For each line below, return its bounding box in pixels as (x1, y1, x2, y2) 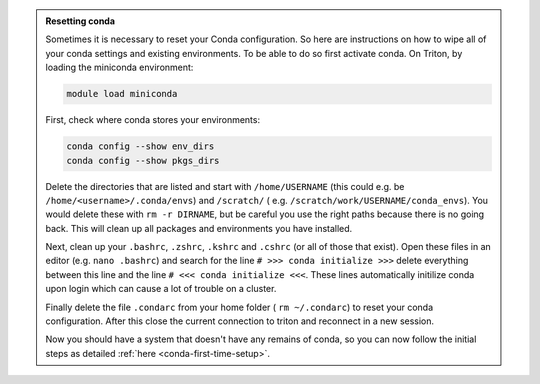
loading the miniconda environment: (45, 61, 194, 74)
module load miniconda (66, 88, 178, 100)
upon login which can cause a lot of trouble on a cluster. (45, 283, 277, 295)
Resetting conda (45, 15, 115, 27)
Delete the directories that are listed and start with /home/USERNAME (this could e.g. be (45, 180, 405, 192)
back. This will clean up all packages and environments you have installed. (45, 222, 353, 234)
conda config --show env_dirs (66, 141, 215, 152)
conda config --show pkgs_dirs (66, 155, 220, 166)
